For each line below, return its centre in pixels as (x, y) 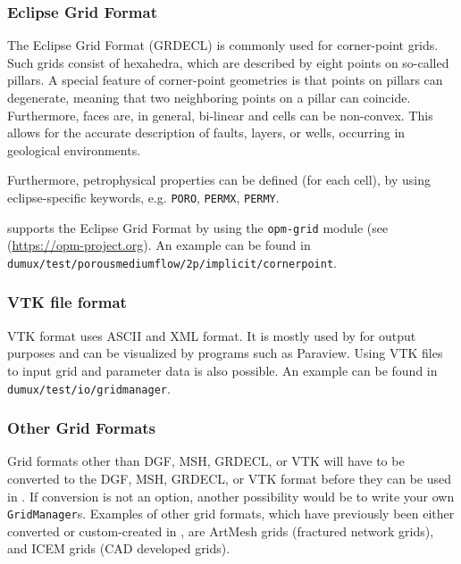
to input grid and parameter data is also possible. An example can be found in (222, 370)
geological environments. (74, 149)
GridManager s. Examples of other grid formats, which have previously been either (231, 514)
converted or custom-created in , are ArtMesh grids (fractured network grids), (221, 531)
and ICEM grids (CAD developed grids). (119, 548)
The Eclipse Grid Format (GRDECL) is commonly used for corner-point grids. (223, 45)
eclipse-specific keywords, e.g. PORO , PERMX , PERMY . (143, 197)
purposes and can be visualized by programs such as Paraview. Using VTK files (225, 353)
